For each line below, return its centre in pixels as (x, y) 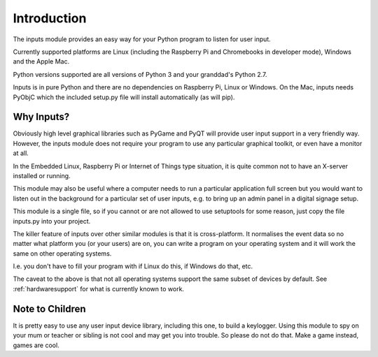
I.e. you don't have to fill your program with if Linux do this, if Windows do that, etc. (133, 266)
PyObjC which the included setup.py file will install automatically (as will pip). (124, 97)
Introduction (50, 18)
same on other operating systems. (62, 253)
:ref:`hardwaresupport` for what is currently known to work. (99, 289)
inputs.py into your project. (52, 221)
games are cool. (36, 345)
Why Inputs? (41, 117)
